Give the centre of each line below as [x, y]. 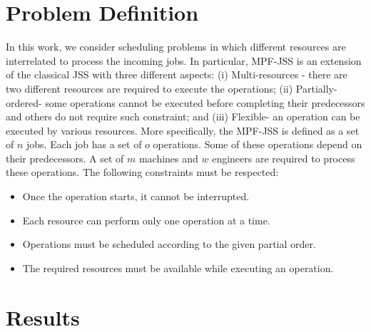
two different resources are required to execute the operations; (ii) [149, 88]
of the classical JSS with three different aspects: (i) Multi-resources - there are [177, 74]
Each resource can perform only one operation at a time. [146, 220]
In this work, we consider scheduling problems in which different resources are [176, 47]
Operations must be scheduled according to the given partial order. [169, 244]
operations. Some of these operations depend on [258, 144]
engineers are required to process [284, 158]
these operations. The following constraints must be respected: [142, 172]
